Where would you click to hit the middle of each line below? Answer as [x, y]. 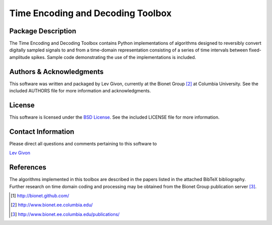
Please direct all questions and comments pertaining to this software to [83, 143]
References [28, 167]
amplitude [20, 57]
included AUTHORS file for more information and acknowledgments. [80, 91]
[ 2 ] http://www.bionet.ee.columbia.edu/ [52, 205]
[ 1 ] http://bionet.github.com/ [40, 196]
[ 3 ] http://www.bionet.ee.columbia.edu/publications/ [65, 214]
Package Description [43, 31]
